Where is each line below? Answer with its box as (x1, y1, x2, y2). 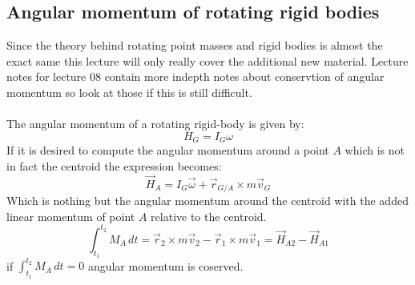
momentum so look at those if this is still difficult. (6, 83, 252, 100)
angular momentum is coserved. (87, 257, 244, 274)
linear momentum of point (6, 207, 135, 224)
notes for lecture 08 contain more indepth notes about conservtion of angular (6, 68, 385, 85)
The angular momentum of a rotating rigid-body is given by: (6, 115, 304, 132)
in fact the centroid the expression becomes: (6, 157, 222, 174)
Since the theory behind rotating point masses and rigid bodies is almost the (6, 37, 383, 54)
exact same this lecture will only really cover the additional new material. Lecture (6, 52, 409, 69)
